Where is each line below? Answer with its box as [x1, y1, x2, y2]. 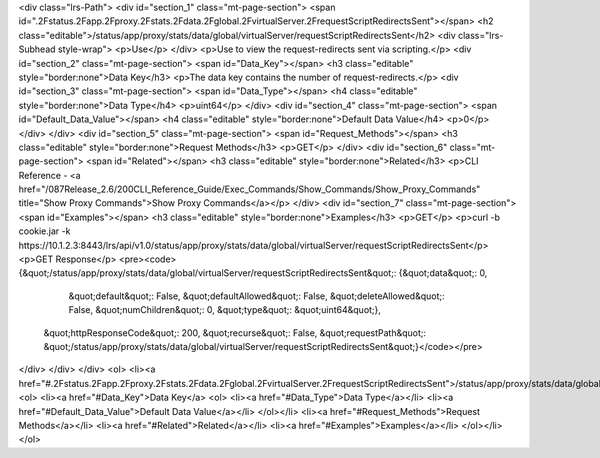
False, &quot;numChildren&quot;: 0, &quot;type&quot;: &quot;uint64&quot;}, [68, 304, 382, 316]
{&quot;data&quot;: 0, [398, 267, 488, 279]
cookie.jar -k [18, 225, 71, 237]
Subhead [18, 43, 56, 55]
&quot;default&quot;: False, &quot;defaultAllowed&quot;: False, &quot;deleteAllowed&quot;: [68, 290, 445, 302]
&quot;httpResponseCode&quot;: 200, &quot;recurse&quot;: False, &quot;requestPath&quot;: [43, 326, 427, 339]
